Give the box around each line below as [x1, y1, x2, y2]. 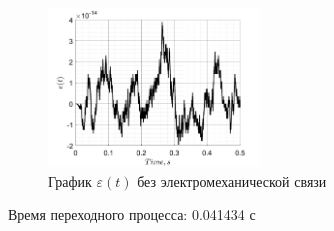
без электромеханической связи [137, 170, 327, 191]
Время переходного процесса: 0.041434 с [8, 204, 256, 225]
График [48, 170, 92, 191]
